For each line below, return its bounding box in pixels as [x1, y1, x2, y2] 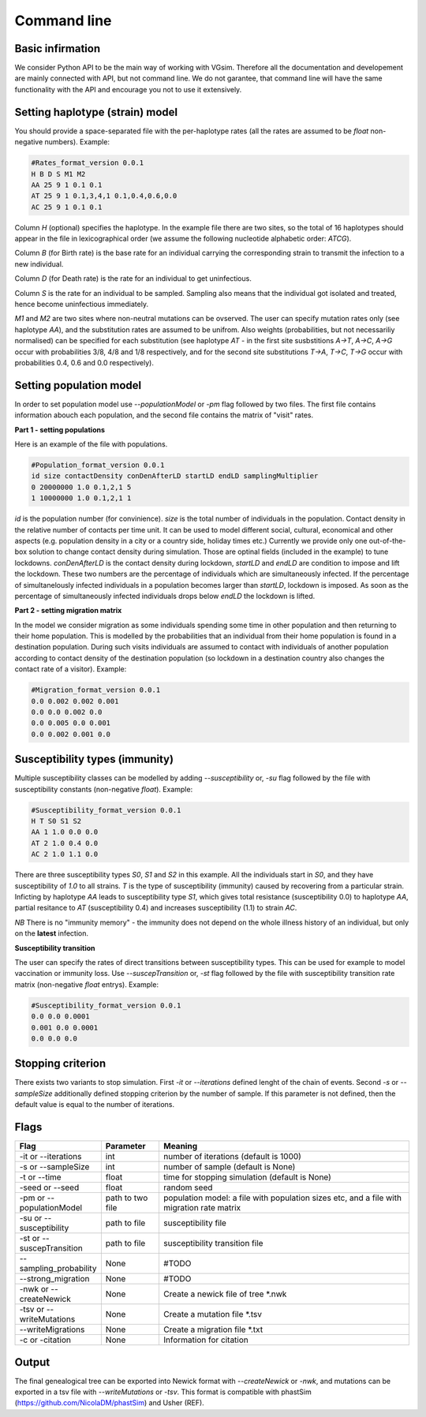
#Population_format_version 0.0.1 [31, 461, 165, 469]
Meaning [163, 1141, 197, 1152]
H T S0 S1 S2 [31, 817, 82, 826]
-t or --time [19, 1172, 62, 1183]
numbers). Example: [44, 137, 110, 147]
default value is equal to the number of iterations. [14, 1100, 175, 1109]
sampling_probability [19, 1263, 97, 1274]
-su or [19, 1213, 43, 1224]
